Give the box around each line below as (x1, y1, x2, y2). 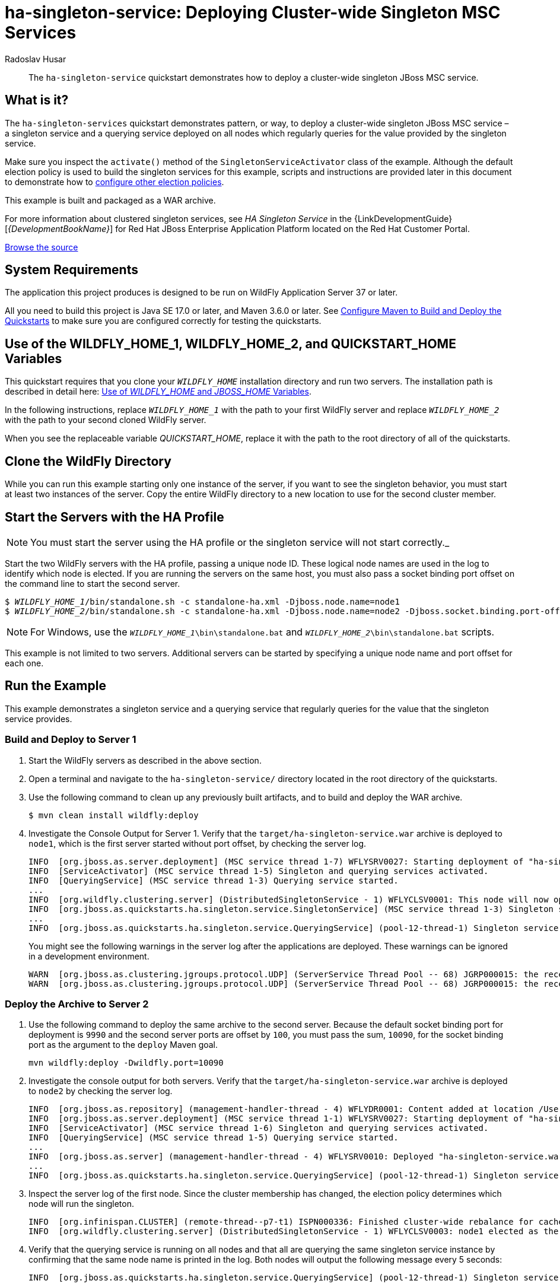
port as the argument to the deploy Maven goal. (28, 1040, 218, 1050)
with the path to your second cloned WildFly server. (5, 415, 206, 425)
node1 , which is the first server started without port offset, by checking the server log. (28, 838, 367, 849)
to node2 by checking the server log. (28, 1086, 173, 1097)
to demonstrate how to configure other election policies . (5, 176, 224, 187)
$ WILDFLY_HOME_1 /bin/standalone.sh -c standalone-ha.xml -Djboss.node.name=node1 (5, 596, 400, 606)
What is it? (5, 93, 69, 108)
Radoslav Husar (5, 53, 66, 64)
